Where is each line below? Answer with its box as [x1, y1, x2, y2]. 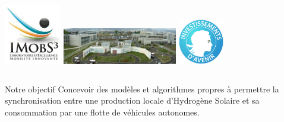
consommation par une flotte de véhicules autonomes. [5, 105, 200, 118]
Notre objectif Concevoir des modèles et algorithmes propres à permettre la [5, 82, 279, 95]
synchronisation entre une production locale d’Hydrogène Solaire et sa [5, 94, 260, 107]
